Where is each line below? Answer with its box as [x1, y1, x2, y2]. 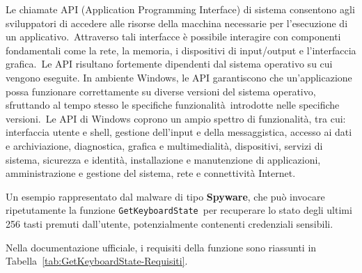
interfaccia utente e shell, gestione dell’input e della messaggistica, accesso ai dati [6, 125, 352, 139]
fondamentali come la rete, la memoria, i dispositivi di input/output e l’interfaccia [6, 42, 356, 57]
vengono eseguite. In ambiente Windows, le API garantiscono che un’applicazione [6, 70, 352, 84]
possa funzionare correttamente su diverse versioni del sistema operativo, [6, 84, 316, 98]
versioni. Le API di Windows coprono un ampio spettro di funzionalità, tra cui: [6, 111, 346, 125]
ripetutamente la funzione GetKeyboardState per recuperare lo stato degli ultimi [6, 203, 352, 217]
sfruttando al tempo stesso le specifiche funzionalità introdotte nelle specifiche [6, 97, 340, 112]
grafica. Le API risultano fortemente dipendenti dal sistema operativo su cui [6, 56, 333, 71]
